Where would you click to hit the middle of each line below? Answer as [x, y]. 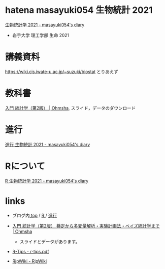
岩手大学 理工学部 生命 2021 [41, 35]
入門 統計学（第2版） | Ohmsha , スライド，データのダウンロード [70, 108]
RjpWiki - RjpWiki [30, 261]
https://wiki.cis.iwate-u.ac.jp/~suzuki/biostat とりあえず [62, 72]
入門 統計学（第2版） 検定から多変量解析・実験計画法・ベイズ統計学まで [86, 226]
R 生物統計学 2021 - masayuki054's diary [47, 181]
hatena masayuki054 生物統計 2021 [79, 10]
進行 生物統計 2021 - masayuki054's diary [48, 144]
